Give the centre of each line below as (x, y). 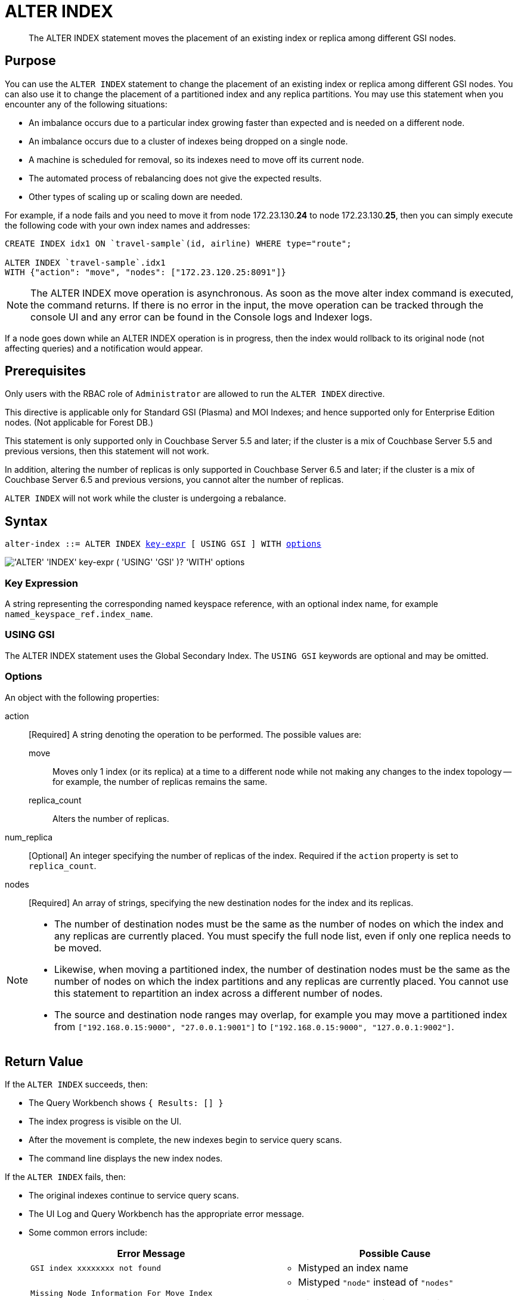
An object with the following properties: (82, 697)
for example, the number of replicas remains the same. (160, 781)
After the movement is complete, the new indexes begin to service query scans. (185, 1140)
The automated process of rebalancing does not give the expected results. (175, 178)
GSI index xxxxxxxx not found (96, 1268)
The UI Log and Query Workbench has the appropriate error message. (167, 1214)
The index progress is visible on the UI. (105, 1122)
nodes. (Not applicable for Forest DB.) (79, 423)
